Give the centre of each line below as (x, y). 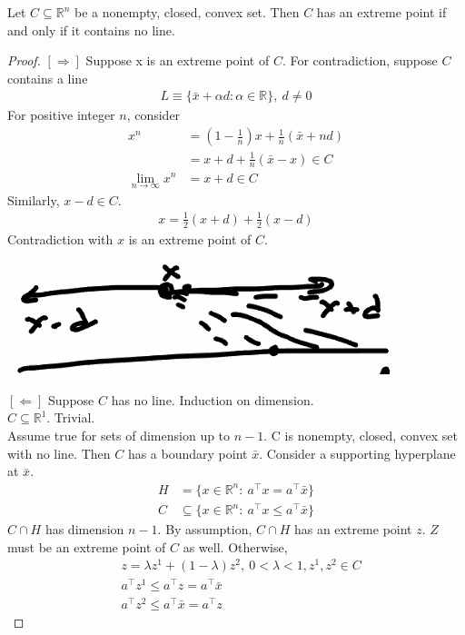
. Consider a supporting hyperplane (357, 453)
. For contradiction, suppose (360, 60)
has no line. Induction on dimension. (213, 399)
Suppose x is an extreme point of (178, 60)
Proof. (24, 60)
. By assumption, (205, 529)
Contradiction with (60, 238)
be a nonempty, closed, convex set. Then (187, 12)
